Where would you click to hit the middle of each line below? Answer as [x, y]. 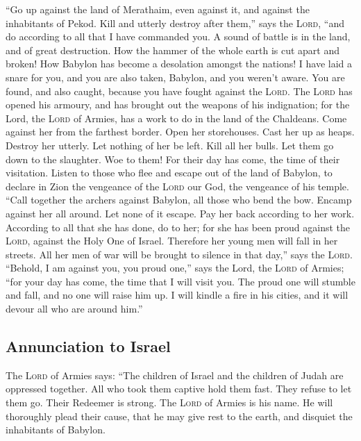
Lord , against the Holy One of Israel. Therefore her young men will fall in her [172, 241]
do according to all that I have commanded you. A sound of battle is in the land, [178, 36]
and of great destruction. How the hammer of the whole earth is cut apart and [173, 50]
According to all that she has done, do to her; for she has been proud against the [178, 227]
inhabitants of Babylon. [56, 430]
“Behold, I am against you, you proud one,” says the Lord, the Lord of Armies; [175, 268]
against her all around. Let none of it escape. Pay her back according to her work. [180, 213]
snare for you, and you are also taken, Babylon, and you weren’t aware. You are [175, 77]
